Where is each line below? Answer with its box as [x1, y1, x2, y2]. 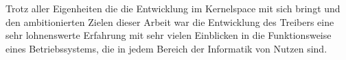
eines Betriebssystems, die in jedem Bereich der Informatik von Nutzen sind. [5, 41, 327, 55]
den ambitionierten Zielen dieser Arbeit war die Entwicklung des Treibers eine [5, 14, 334, 29]
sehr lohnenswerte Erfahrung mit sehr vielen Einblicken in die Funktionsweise [5, 28, 332, 42]
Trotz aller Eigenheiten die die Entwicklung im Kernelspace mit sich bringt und [5, 1, 341, 15]
